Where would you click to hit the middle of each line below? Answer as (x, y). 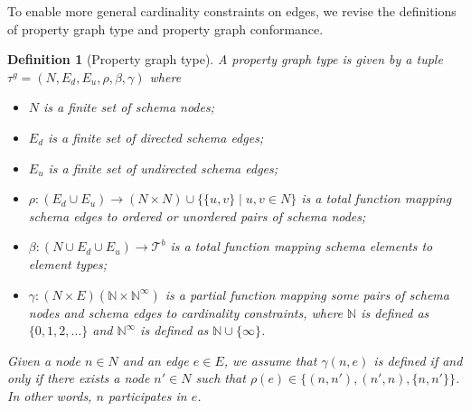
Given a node (44, 360)
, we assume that (270, 360)
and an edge (155, 360)
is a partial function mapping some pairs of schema (307, 294)
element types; (68, 263)
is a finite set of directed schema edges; (156, 137)
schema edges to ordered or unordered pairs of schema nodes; (197, 215)
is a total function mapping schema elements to (301, 246)
